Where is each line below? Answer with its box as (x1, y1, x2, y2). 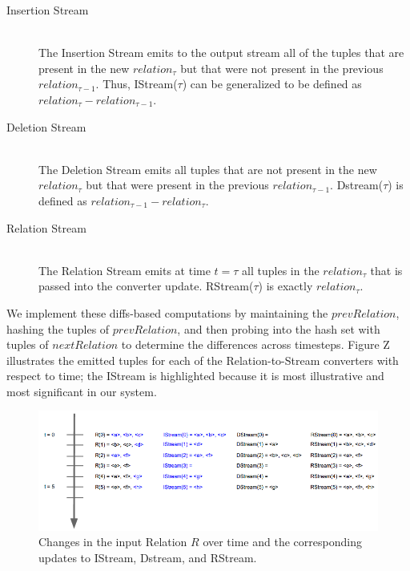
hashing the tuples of (6, 320, 110, 337)
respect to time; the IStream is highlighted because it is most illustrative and (6, 367, 384, 384)
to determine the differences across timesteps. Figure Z (121, 336, 390, 353)
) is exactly (258, 277, 313, 294)
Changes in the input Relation (38, 533, 187, 550)
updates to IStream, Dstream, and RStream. (38, 549, 257, 565)
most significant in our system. (6, 383, 157, 399)
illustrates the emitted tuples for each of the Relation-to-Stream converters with (6, 351, 399, 368)
